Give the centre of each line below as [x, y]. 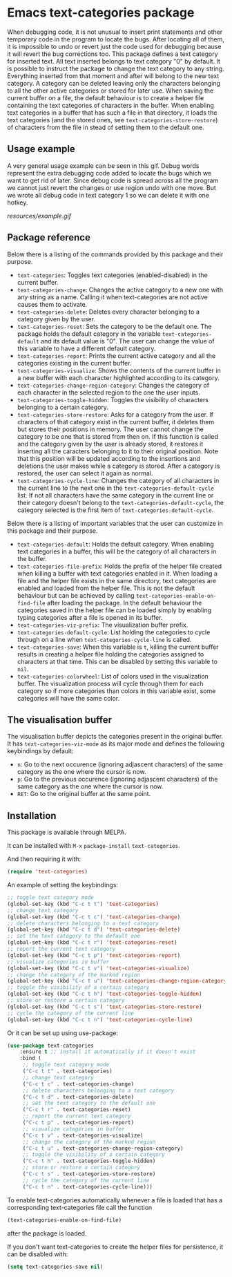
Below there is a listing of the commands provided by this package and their [115, 254]
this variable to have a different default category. [86, 348]
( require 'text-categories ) [48, 872]
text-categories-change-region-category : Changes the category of [113, 385]
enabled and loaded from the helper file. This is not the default [106, 588]
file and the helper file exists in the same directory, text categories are [116, 580]
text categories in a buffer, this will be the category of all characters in [117, 551]
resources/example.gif [39, 216]
